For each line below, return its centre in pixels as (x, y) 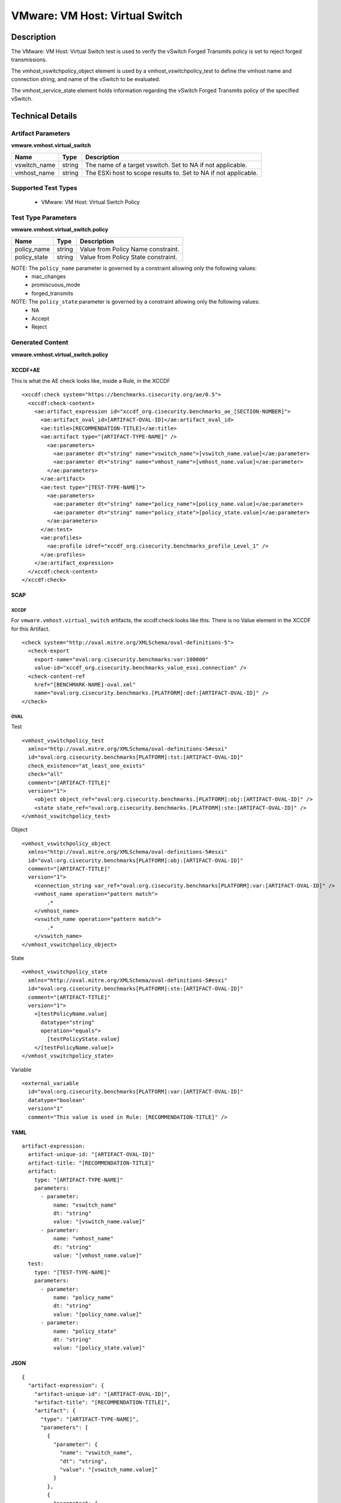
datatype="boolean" (56, 1100)
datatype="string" (68, 1022)
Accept (40, 318)
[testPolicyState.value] (83, 1039)
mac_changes (49, 277)
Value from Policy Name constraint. (129, 249)
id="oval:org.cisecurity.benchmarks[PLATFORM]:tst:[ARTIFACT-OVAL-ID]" (136, 757)
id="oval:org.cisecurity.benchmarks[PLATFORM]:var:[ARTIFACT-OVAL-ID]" (136, 1092)
